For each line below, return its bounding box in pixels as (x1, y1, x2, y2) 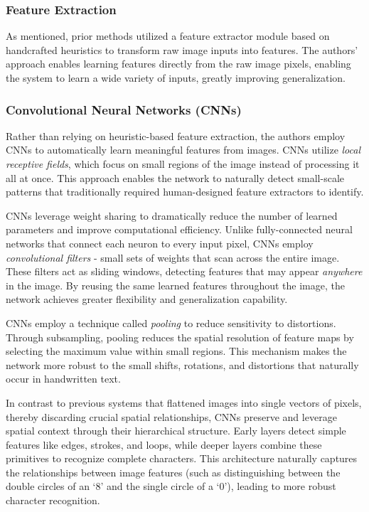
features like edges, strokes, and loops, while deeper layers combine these (6, 437, 322, 452)
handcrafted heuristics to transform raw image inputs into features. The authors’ (6, 42, 358, 57)
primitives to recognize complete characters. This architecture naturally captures (6, 451, 358, 466)
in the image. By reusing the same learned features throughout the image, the (6, 277, 345, 292)
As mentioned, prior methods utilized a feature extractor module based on (6, 28, 330, 43)
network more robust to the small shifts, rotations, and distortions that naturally (6, 357, 359, 372)
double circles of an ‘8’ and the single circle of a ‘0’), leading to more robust (6, 479, 336, 494)
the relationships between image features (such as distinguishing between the (6, 464, 341, 479)
